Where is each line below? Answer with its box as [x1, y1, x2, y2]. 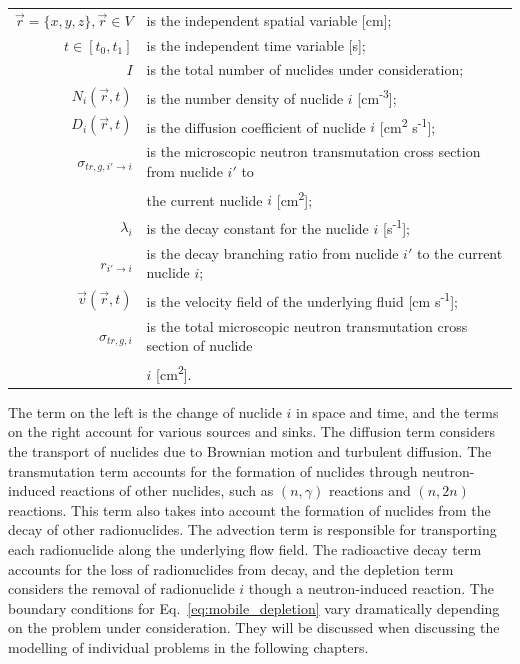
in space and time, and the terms [296, 401, 499, 422]
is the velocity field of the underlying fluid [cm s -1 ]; [146, 288, 458, 311]
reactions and [328, 480, 411, 501]
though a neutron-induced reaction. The [248, 578, 494, 599]
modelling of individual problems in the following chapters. [8, 636, 369, 657]
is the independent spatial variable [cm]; [146, 9, 392, 30]
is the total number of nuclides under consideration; [146, 59, 464, 80]
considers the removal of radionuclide [8, 578, 235, 599]
